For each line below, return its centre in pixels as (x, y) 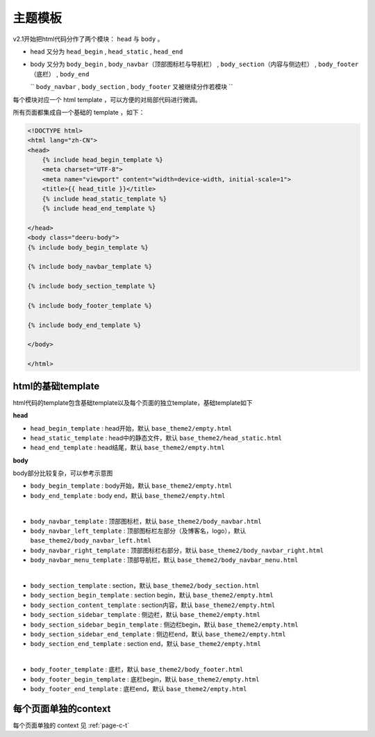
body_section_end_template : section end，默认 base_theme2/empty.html (146, 644)
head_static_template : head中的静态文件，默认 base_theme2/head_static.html (156, 438)
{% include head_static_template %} (104, 199)
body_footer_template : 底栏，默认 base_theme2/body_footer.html (137, 670)
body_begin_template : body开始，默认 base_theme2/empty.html (131, 486)
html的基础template (56, 386)
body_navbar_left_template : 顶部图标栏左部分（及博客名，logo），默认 (138, 531)
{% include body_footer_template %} (90, 305)
